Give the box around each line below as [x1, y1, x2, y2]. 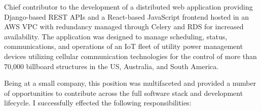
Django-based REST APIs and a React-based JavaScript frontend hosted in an [4, 11, 249, 22]
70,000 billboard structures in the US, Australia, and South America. [4, 61, 219, 71]
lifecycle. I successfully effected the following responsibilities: [4, 97, 192, 108]
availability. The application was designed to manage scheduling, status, [4, 31, 228, 41]
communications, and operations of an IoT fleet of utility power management [4, 41, 243, 51]
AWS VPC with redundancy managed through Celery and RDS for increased [4, 21, 244, 32]
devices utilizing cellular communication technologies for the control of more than [4, 50, 257, 61]
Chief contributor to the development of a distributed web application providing [4, 2, 253, 12]
